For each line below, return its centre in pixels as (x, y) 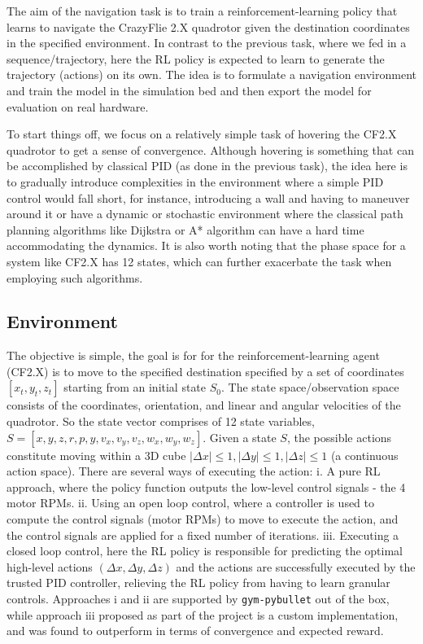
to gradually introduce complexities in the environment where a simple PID (195, 181)
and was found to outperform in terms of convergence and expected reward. (195, 631)
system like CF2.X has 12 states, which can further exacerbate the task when (199, 261)
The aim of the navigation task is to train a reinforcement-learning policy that (202, 11)
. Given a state (240, 437)
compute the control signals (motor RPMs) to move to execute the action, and (203, 519)
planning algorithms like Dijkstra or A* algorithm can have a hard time (185, 229)
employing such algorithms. (75, 277)
